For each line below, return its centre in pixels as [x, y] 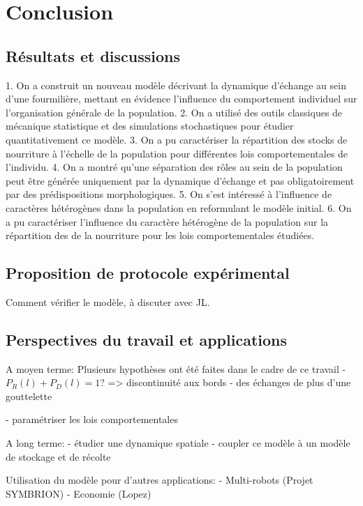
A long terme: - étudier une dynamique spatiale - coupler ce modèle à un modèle [178, 443]
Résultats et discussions [93, 55]
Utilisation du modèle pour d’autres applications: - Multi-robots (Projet [160, 480]
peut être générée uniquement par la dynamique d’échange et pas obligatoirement [180, 180]
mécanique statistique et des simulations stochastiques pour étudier [150, 126]
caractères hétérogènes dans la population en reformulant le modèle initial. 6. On [179, 207]
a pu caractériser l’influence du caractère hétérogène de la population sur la [167, 221]
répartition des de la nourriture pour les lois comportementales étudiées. [160, 235]
